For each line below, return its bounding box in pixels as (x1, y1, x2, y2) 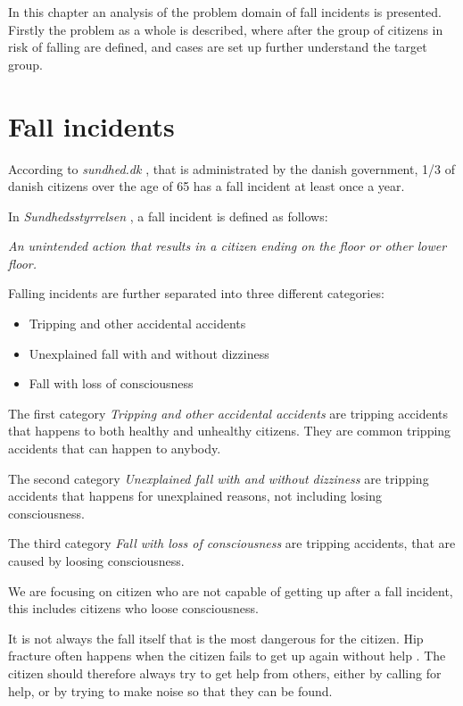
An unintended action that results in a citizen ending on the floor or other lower (8, 237, 447, 255)
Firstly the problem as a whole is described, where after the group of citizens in (8, 20, 443, 38)
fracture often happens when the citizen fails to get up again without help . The (8, 646, 446, 665)
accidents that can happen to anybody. (8, 439, 221, 458)
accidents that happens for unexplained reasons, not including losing (8, 486, 382, 505)
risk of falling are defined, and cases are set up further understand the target (8, 37, 427, 56)
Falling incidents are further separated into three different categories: (8, 284, 384, 303)
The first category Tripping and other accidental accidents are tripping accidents (8, 403, 449, 422)
